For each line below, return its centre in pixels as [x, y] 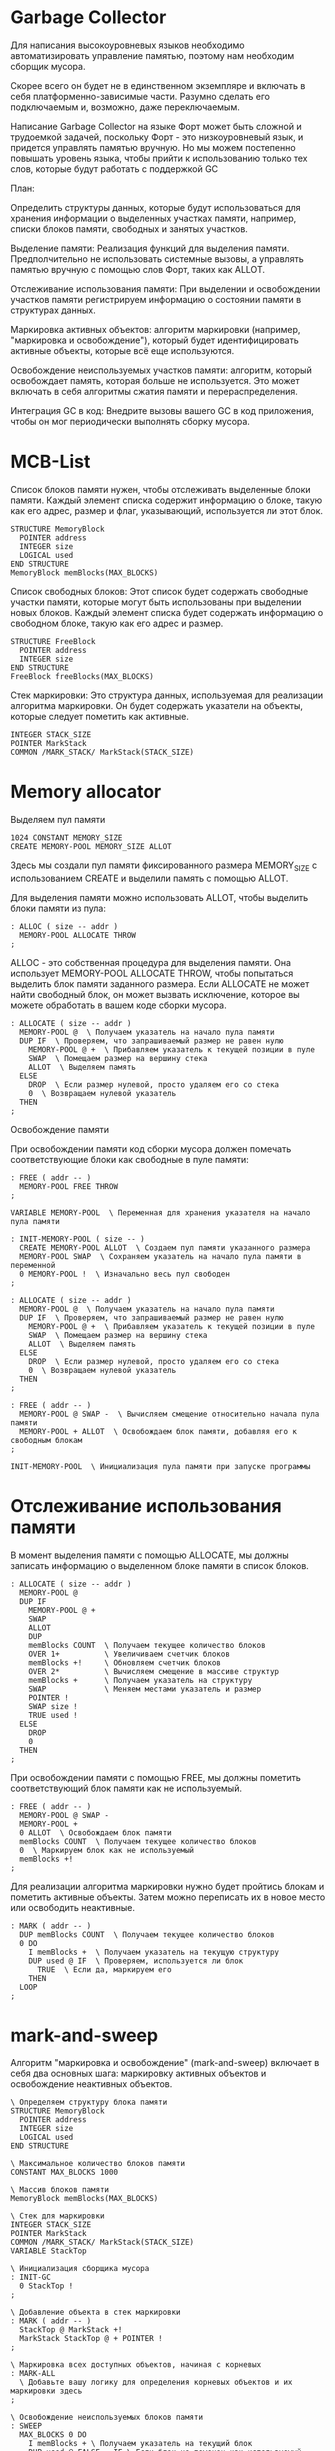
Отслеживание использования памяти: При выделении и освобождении [165, 288]
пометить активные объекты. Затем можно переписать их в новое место [168, 1897]
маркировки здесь [46, 2391]
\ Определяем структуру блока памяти [89, 2102]
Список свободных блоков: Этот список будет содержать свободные [159, 591]
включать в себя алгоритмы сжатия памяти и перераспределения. [154, 391]
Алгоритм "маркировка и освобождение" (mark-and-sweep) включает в [165, 2063]
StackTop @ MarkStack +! [71, 2330]
